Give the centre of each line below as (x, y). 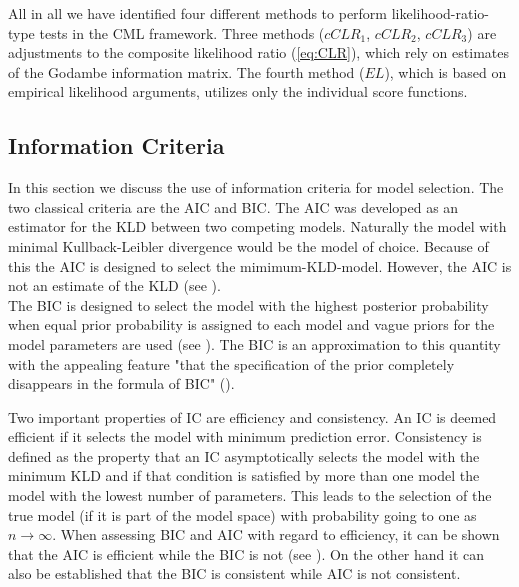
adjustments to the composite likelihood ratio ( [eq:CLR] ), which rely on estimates (258, 52)
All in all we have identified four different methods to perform (198, 13)
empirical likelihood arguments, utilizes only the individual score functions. (238, 91)
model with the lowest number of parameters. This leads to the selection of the (250, 495)
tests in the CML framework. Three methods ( (182, 32)
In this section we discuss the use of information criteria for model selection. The (256, 187)
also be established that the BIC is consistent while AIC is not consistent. (234, 573)
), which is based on (445, 71)
